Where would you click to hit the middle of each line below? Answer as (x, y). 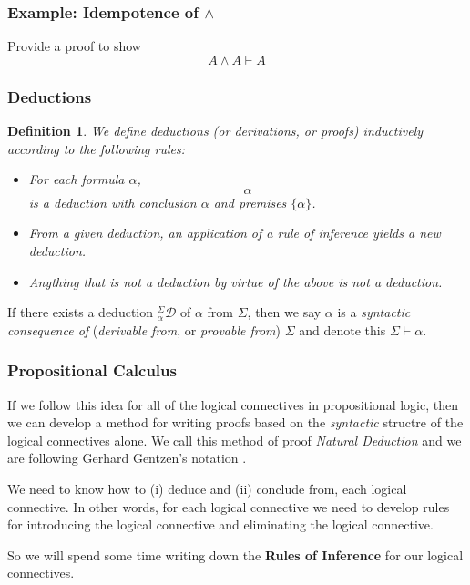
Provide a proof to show (74, 46)
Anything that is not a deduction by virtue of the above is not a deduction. (235, 281)
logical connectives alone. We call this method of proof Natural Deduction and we (235, 440)
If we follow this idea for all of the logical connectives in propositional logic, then (233, 404)
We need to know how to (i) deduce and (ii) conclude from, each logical (207, 488)
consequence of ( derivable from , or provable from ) (144, 329)
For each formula (77, 179)
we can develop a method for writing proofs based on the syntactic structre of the (235, 422)
